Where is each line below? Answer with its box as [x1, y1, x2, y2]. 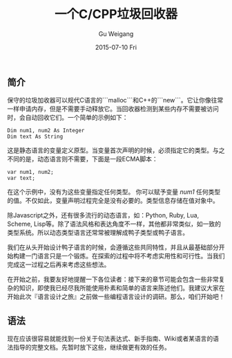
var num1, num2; [7, 169, 54, 176]
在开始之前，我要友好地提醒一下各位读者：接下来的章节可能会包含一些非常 [7, 275, 219, 284]
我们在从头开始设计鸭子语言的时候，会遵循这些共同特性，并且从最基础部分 [7, 243, 219, 251]
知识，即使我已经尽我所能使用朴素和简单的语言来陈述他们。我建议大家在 [19, 284, 225, 292]
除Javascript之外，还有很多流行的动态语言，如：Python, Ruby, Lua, [7, 211, 200, 220]
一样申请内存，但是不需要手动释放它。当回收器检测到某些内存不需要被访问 [7, 105, 219, 113]
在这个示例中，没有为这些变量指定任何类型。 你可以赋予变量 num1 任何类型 [7, 188, 221, 196]
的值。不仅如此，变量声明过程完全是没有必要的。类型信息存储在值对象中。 [7, 197, 219, 205]
